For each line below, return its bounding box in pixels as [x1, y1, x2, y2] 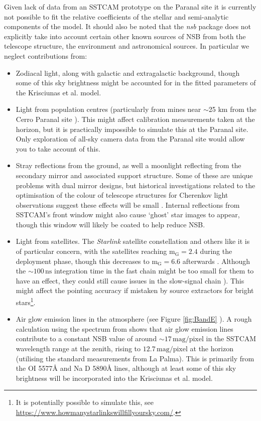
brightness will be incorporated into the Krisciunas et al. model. [16, 372, 213, 383]
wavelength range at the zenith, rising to [16, 343, 141, 354]
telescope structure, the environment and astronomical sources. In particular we [4, 41, 249, 51]
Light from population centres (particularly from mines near [16, 104, 201, 114]
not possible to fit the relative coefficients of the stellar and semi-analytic [4, 11, 229, 22]
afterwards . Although [182, 255, 250, 266]
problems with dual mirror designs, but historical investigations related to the [16, 180, 255, 190]
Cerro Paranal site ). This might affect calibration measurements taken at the [16, 113, 255, 124]
